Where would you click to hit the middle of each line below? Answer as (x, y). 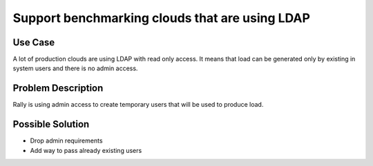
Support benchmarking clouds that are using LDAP (162, 18)
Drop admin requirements (66, 141)
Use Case (34, 42)
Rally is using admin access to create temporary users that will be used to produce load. (138, 105)
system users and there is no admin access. (75, 68)
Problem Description (58, 89)
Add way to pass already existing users (86, 150)
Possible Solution (51, 124)
